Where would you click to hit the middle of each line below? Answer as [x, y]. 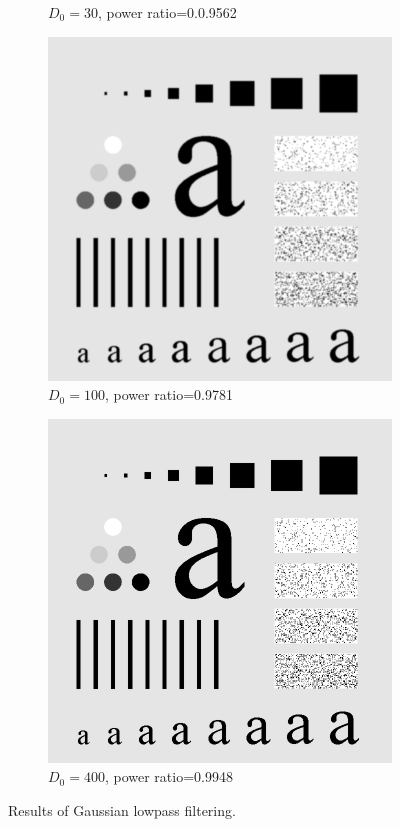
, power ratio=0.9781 [168, 394]
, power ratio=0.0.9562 [167, 12]
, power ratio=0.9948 [168, 776]
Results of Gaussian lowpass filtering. [122, 809]
